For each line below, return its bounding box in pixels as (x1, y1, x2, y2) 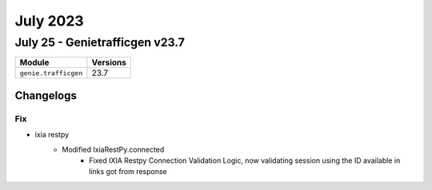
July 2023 (14, 12, 84, 30)
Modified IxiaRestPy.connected (62, 144, 165, 154)
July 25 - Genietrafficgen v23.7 (14, 35, 186, 49)
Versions (91, 57, 127, 68)
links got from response (89, 167, 167, 176)
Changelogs (14, 89, 78, 102)
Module (19, 57, 50, 68)
